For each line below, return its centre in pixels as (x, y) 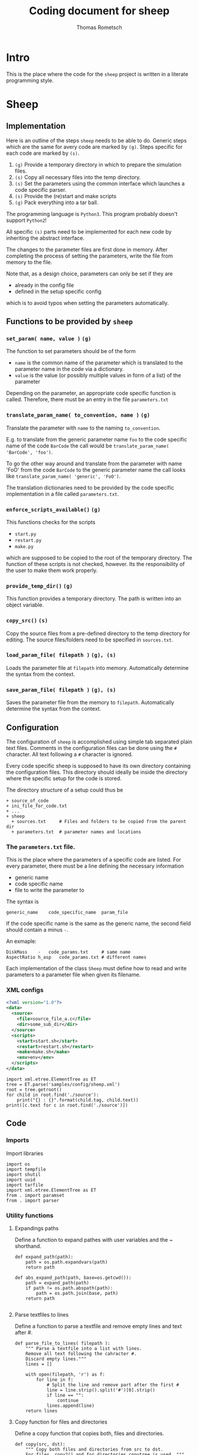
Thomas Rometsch (99, 27)
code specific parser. (40, 190)
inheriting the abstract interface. (45, 238)
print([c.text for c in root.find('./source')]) (67, 1105)
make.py (24, 547)
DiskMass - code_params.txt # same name (69, 952)
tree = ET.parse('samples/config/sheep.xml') (63, 1084)
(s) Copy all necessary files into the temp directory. (78, 177)
